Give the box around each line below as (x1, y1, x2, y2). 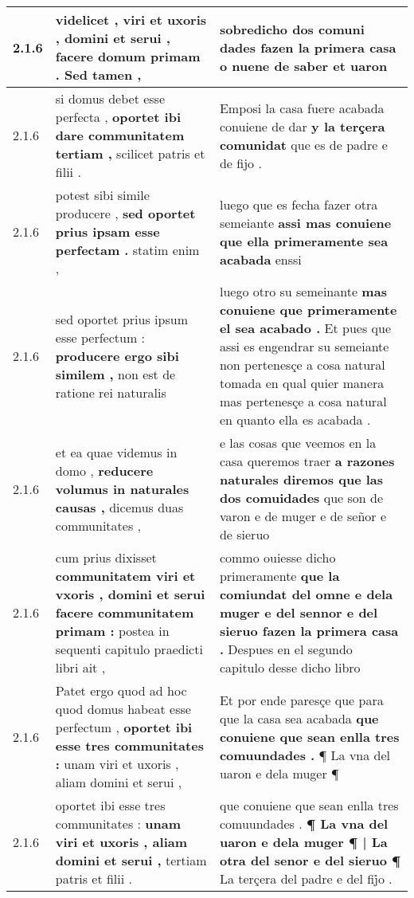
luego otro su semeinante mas (219, 282, 387, 300)
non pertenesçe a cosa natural (219, 355, 385, 374)
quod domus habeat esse (55, 700, 191, 718)
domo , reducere (55, 461, 154, 480)
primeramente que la (219, 567, 340, 585)
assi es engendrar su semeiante (219, 337, 389, 355)
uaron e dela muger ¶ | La (219, 833, 388, 851)
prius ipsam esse (55, 222, 160, 241)
